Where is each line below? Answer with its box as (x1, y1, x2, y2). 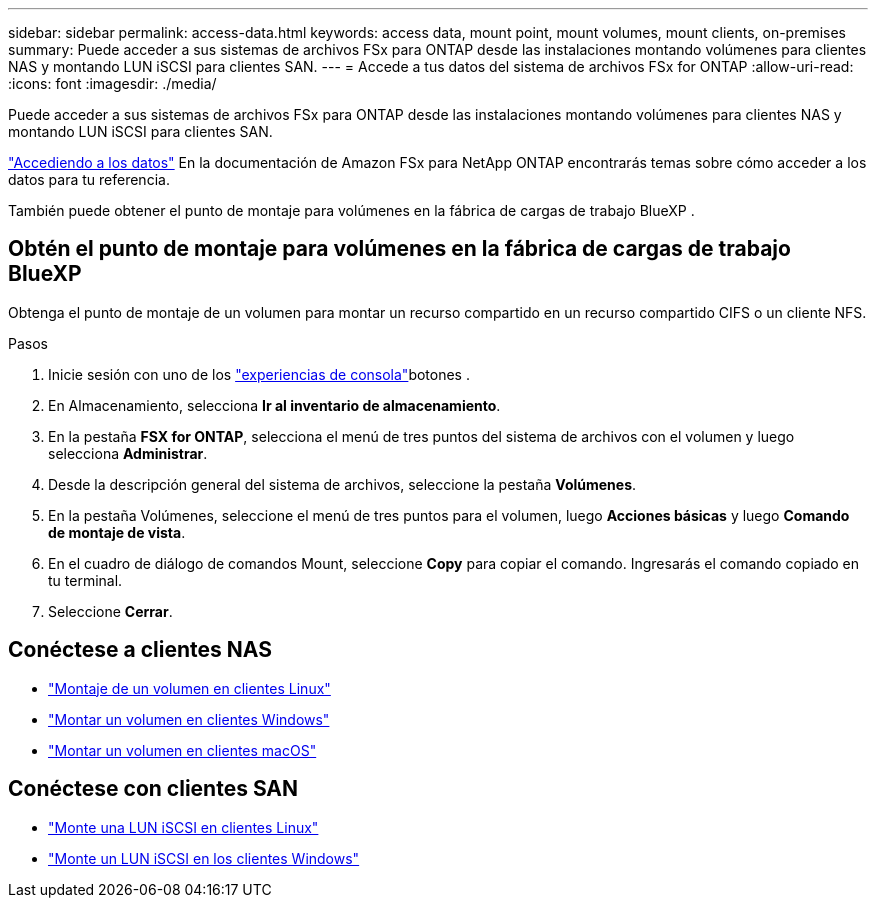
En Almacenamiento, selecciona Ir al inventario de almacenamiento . (48, 396, 501, 414)
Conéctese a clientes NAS (8, 637, 272, 663)
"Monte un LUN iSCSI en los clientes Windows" (48, 849, 360, 867)
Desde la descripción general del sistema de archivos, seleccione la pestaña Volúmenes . (48, 475, 637, 493)
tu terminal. (48, 571, 123, 589)
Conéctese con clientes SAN (8, 776, 299, 802)
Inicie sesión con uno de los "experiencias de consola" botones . (48, 365, 470, 383)
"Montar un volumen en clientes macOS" (48, 741, 317, 759)
